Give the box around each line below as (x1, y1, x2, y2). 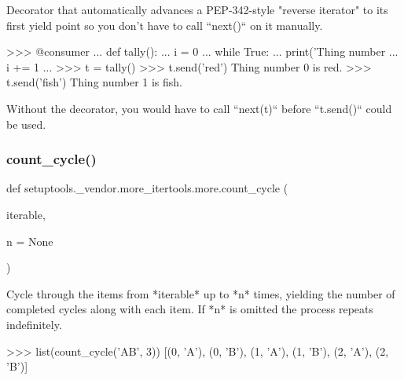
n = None (6, 232, 53, 249)
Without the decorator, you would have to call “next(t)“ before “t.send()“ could (6, 100, 392, 116)
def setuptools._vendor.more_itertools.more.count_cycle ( (6, 180, 288, 196)
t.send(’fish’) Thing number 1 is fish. (6, 74, 182, 90)
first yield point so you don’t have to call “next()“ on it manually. (6, 16, 323, 33)
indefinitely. (6, 316, 62, 332)
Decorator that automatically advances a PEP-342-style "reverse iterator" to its (6, 2, 388, 17)
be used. (6, 115, 46, 132)
